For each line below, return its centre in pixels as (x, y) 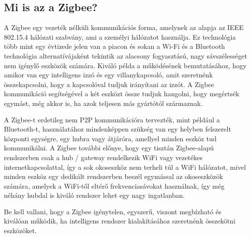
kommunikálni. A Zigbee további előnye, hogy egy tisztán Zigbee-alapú (109, 148)
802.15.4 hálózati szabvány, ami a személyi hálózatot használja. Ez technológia (120, 37)
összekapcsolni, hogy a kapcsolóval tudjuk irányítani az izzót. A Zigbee (109, 84)
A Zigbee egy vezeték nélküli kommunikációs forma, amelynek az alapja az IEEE (124, 27)
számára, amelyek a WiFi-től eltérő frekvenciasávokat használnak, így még (114, 185)
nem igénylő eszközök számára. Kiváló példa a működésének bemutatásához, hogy (125, 65)
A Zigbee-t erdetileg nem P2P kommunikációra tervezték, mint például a (112, 119)
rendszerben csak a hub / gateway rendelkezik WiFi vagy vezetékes (103, 157)
